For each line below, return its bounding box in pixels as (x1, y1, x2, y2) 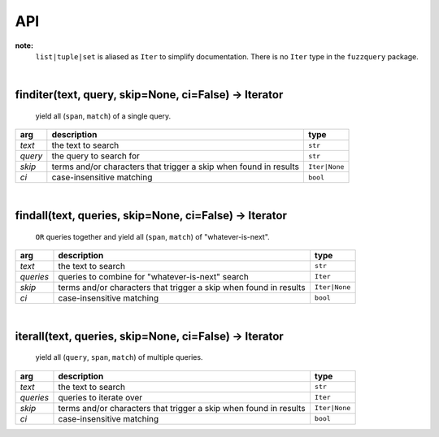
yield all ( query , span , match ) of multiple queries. (35, 353, 203, 362)
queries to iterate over (58, 392, 142, 403)
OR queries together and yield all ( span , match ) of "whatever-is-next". (35, 231, 270, 241)
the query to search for (51, 150, 140, 162)
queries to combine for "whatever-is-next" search (58, 270, 250, 282)
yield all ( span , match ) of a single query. (35, 110, 172, 121)
